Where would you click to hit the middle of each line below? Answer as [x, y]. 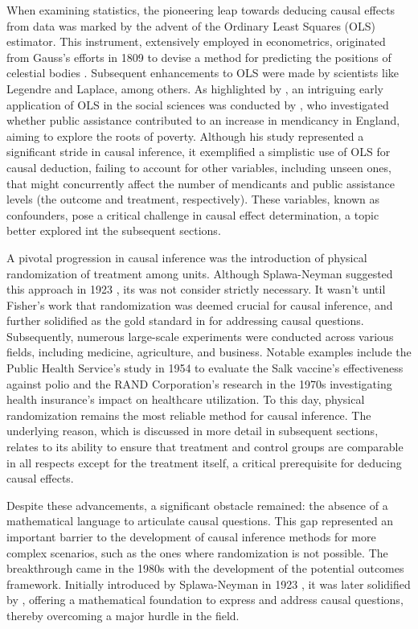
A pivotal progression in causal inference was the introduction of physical [187, 257]
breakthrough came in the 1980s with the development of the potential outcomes [205, 568]
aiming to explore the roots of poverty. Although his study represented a [185, 136]
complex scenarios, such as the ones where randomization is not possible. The [197, 552]
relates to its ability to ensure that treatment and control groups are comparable [205, 447]
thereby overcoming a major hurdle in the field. [123, 615]
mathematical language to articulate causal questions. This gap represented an [200, 521]
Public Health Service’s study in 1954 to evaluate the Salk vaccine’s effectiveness [205, 368]
